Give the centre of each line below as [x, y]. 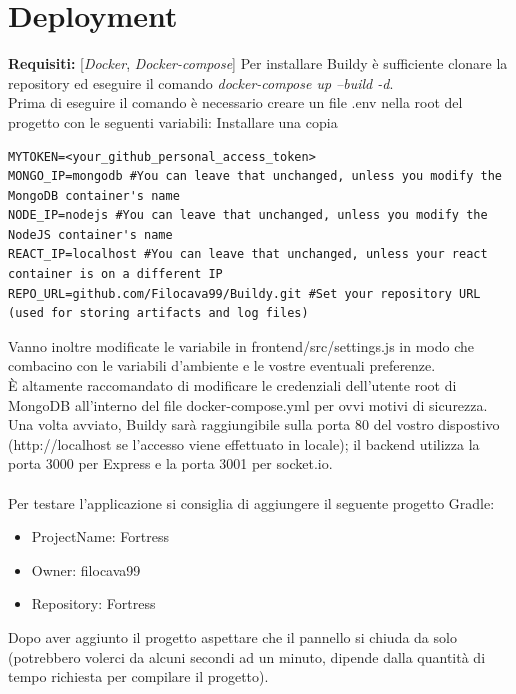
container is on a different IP [115, 274]
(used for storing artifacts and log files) [158, 313]
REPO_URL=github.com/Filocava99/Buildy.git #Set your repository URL [244, 293]
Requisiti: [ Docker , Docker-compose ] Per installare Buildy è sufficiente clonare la [258, 63]
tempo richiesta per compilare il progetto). [138, 676]
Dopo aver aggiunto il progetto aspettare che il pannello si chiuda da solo [232, 636]
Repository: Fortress [93, 603]
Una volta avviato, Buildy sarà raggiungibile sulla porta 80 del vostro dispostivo [254, 424]
